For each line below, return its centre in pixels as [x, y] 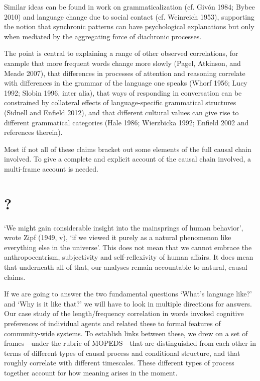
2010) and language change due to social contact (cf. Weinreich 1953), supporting [129, 16]
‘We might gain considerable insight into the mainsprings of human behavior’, [124, 227]
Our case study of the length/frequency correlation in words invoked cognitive [124, 313]
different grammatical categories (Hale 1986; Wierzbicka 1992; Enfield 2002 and [126, 122]
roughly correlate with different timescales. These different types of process [119, 363]
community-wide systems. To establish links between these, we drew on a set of [126, 333]
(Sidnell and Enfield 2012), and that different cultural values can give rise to [121, 112]
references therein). [33, 132]
